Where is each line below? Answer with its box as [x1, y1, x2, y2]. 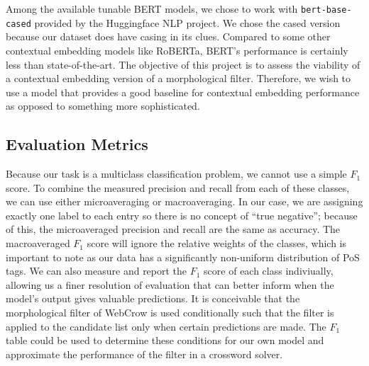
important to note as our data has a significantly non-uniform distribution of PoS [6, 249, 360, 264]
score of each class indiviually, [204, 263, 334, 278]
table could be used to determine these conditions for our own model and [6, 333, 324, 348]
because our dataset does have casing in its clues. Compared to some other [6, 29, 331, 44]
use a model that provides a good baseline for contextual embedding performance [6, 84, 360, 99]
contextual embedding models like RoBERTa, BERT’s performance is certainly [6, 42, 348, 57]
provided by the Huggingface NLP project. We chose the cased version [34, 15, 341, 30]
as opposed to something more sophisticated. [6, 98, 200, 113]
